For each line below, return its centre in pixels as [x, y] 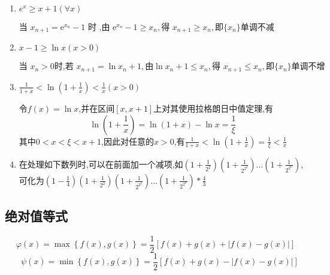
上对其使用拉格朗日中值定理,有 [214, 108]
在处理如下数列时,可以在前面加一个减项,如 [101, 164]
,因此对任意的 [128, 141]
